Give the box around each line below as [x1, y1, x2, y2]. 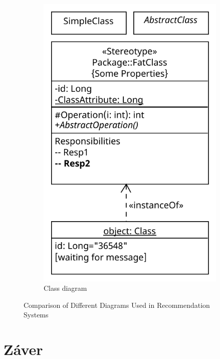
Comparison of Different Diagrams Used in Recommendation [24, 299, 210, 310]
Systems [24, 309, 49, 320]
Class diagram [44, 283, 87, 293]
